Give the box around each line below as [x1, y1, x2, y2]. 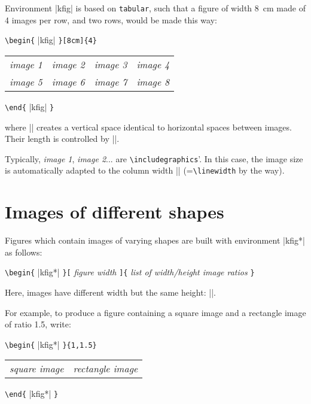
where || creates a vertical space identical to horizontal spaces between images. [5, 120, 292, 133]
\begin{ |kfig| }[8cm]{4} [5, 34, 97, 46]
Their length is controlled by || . [5, 132, 120, 145]
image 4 [136, 57, 170, 71]
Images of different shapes [5, 199, 224, 224]
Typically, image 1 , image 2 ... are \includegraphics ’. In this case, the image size [5, 152, 303, 165]
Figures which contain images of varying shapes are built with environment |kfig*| [5, 234, 305, 247]
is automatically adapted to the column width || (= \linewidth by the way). [5, 164, 285, 177]
